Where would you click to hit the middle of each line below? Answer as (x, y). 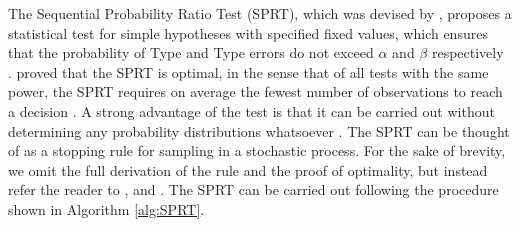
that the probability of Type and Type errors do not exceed (191, 52)
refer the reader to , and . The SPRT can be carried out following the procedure (253, 189)
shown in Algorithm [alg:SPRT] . (106, 208)
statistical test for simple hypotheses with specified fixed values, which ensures (248, 32)
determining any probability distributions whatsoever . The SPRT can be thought (259, 130)
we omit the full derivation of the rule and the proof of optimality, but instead (248, 169)
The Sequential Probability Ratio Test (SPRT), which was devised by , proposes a (260, 13)
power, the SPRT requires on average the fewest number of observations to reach (255, 91)
